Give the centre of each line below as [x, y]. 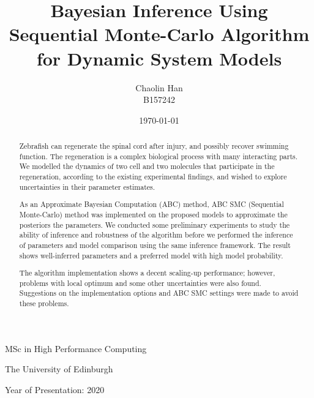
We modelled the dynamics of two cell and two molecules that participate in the [147, 166]
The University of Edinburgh [59, 369]
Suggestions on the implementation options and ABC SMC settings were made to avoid [159, 293]
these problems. [44, 303]
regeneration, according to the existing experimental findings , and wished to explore [153, 177]
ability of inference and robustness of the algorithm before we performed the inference [156, 235]
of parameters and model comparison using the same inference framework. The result [155, 245]
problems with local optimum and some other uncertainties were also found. [140, 283]
